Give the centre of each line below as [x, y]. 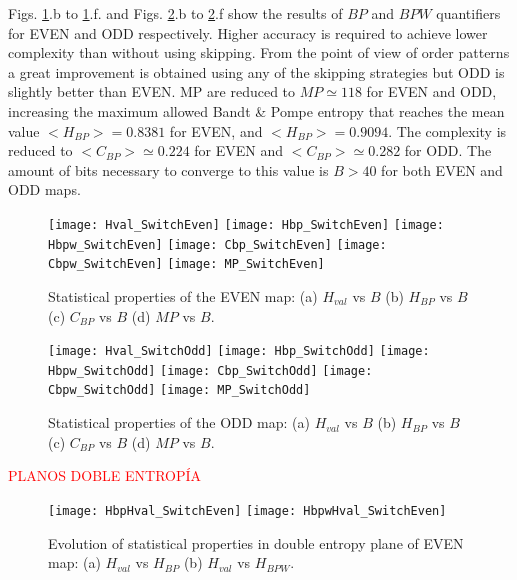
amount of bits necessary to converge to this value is [168, 169]
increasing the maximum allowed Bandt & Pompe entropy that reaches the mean [256, 110]
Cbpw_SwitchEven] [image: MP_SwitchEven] [186, 264]
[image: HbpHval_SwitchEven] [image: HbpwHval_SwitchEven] [247, 510]
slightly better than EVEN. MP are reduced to [152, 91]
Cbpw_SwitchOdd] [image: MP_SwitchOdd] [179, 390]
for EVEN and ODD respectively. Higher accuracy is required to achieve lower [248, 32]
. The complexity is [447, 130]
